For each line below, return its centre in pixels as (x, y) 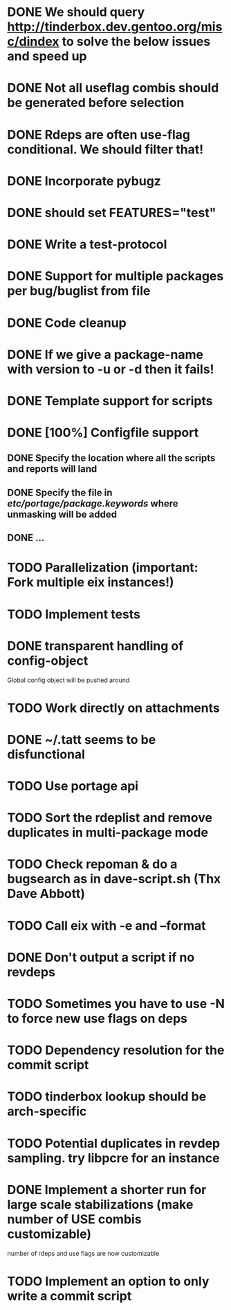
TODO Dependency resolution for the (116, 1050)
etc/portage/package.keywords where (93, 503)
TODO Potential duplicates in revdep (113, 1143)
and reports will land (52, 469)
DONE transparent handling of (95, 646)
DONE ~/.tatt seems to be (82, 739)
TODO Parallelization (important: (103, 568)
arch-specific (47, 1112)
